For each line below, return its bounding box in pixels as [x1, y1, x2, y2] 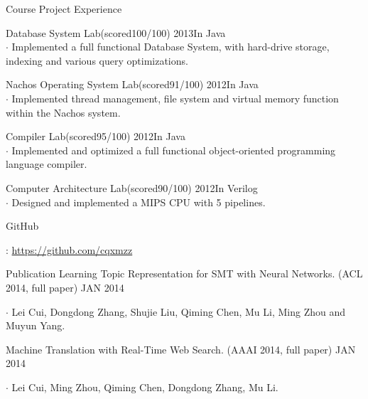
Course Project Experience [6, 1, 122, 16]
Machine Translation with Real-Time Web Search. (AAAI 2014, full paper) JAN [6, 341, 356, 356]
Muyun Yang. [6, 318, 65, 333]
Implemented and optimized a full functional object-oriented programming [11, 142, 336, 157]
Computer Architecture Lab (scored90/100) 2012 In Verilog [6, 180, 258, 195]
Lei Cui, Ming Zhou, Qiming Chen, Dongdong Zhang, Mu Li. [11, 379, 278, 394]
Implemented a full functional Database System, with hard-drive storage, [11, 39, 330, 54]
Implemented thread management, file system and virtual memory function [11, 90, 339, 105]
